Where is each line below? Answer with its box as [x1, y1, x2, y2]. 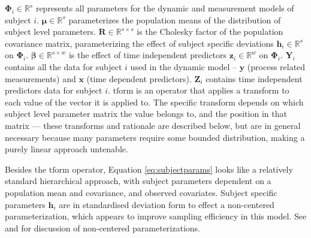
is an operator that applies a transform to [136, 84, 289, 97]
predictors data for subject [5, 84, 102, 97]
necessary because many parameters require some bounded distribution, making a [5, 131, 305, 143]
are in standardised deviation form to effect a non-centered [59, 198, 274, 210]
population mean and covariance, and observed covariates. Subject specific [5, 186, 277, 198]
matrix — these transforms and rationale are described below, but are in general [5, 119, 301, 131]
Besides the [5, 162, 47, 175]
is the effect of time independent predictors [68, 49, 227, 61]
